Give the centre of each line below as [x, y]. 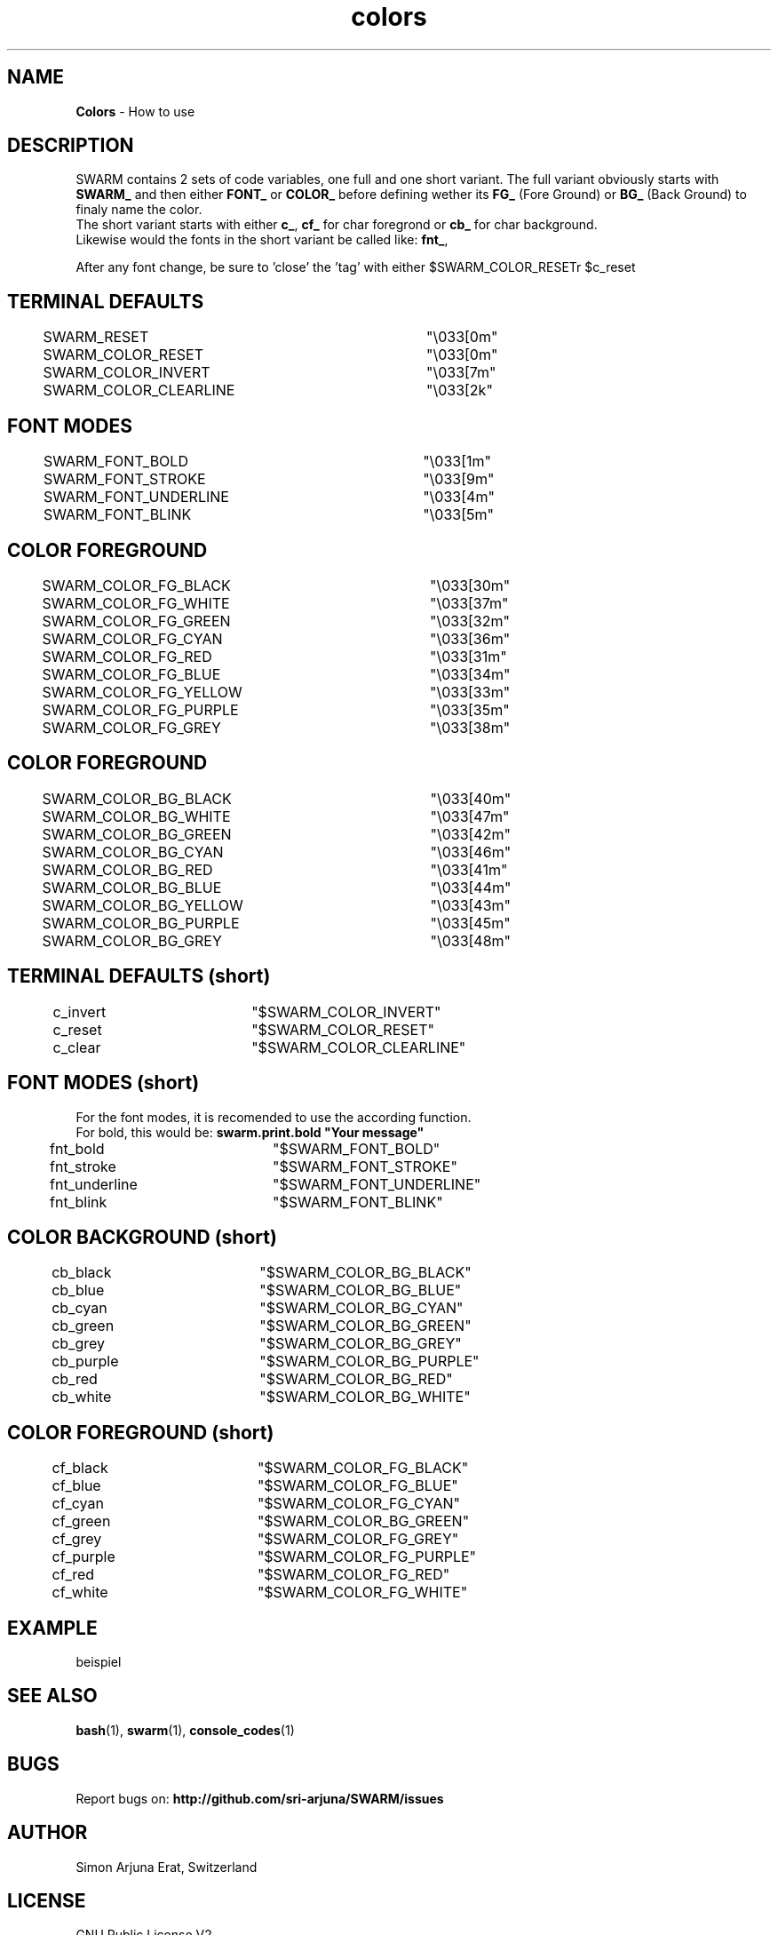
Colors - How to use [135, 111]
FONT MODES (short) [103, 1083]
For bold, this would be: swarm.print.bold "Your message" [250, 1132]
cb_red [75, 1379]
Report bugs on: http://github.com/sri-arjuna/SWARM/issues [260, 1798]
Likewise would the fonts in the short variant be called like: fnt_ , [262, 240]
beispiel [99, 1662]
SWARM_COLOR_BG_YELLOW [143, 905]
